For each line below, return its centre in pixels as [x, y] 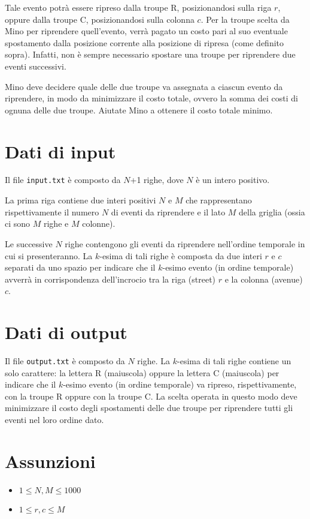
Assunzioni [50, 460]
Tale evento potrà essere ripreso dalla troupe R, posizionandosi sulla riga [138, 7]
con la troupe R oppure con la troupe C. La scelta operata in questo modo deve [151, 396]
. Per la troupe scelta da [245, 19]
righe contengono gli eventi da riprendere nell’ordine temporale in [185, 243]
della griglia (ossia [272, 211]
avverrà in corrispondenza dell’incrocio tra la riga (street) [110, 279]
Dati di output [66, 332]
